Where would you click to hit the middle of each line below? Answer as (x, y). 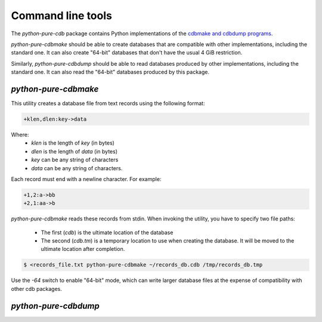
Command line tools (62, 16)
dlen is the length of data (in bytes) (75, 151)
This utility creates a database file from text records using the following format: (108, 103)
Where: (20, 134)
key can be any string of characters (75, 160)
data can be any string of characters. (77, 168)
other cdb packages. (36, 289)
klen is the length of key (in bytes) (73, 143)
